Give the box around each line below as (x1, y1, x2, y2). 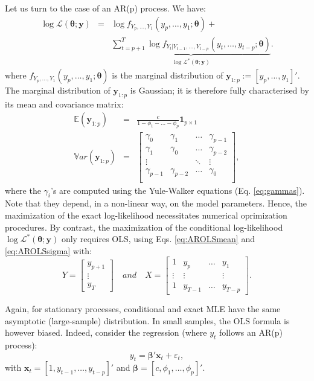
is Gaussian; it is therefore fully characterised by (130, 83, 309, 96)
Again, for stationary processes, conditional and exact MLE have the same (5, 302, 281, 315)
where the (5, 184, 41, 196)
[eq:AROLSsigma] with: (5, 244, 92, 257)
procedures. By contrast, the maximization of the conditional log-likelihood (5, 220, 283, 233)
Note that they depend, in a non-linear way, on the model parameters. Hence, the (5, 197, 307, 210)
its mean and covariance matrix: (5, 97, 124, 110)
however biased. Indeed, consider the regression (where (5, 326, 207, 339)
